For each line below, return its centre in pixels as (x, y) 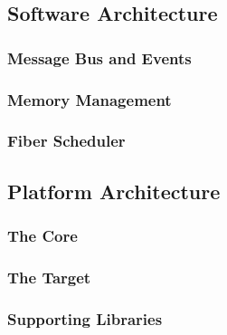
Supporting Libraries (85, 318)
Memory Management (90, 99)
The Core (43, 236)
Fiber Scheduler (66, 141)
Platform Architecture (114, 191)
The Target (49, 277)
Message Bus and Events (99, 57)
